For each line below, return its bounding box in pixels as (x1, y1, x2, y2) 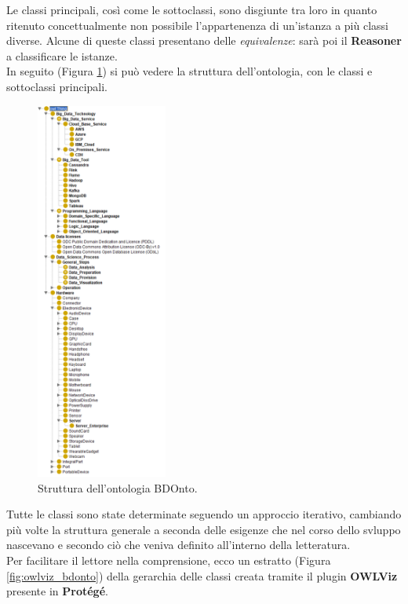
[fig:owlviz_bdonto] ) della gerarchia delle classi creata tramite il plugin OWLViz (6, 567, 398, 584)
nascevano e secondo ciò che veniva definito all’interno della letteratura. (6, 536, 351, 553)
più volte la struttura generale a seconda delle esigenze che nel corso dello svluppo (6, 521, 401, 537)
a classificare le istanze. (6, 47, 118, 64)
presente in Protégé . (6, 583, 108, 599)
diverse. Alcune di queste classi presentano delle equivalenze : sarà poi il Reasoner (6, 32, 402, 49)
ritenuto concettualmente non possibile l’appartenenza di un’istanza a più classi (6, 16, 388, 33)
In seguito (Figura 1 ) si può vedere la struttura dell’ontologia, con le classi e (6, 63, 373, 79)
